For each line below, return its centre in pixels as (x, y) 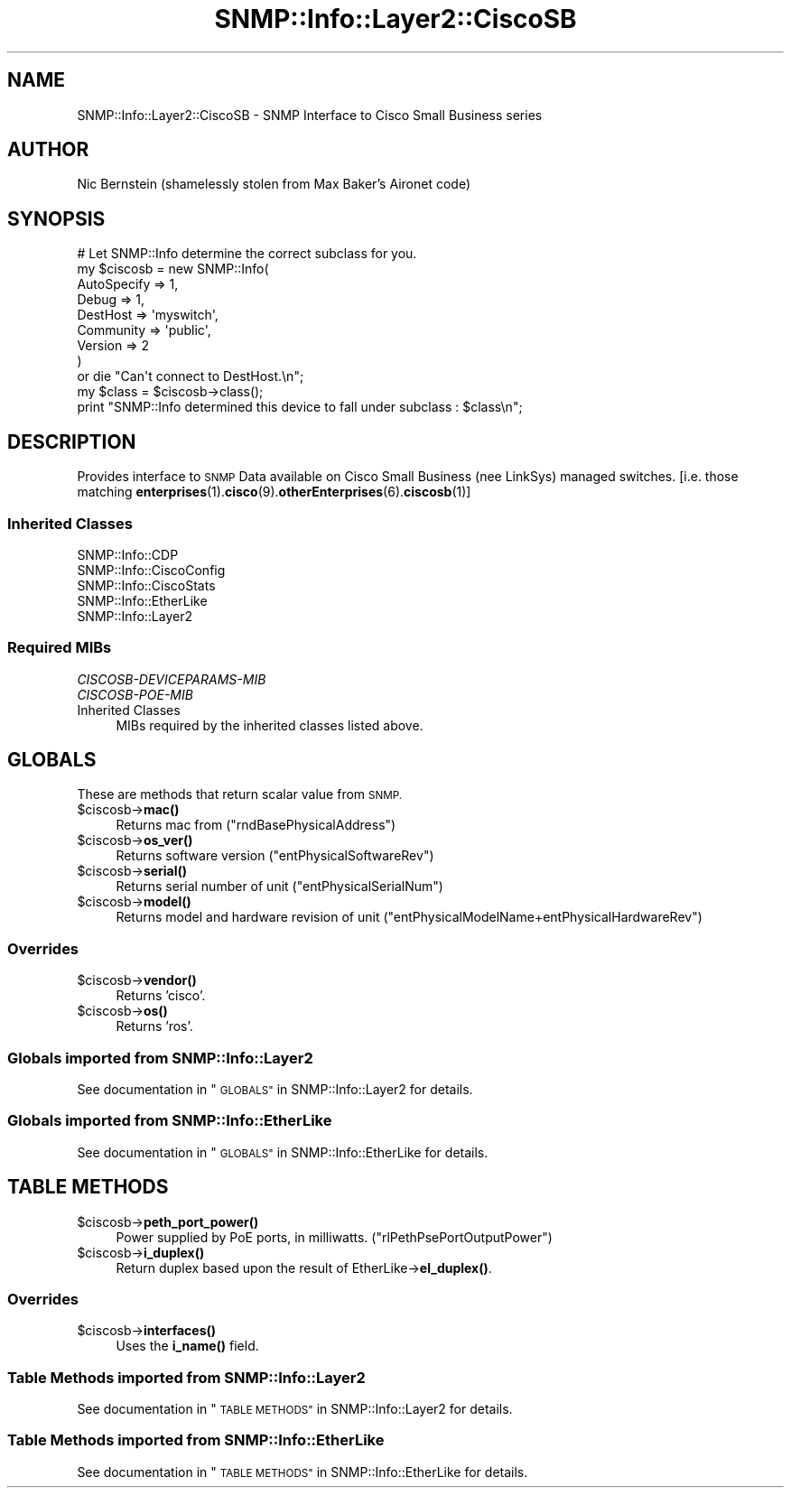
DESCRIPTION (72, 441)
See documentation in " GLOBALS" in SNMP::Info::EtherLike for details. (283, 1152)
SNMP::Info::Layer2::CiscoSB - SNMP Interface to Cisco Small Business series (310, 115)
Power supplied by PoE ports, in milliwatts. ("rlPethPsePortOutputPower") (334, 1237)
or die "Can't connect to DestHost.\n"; (191, 376)
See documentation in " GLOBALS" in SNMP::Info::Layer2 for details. (275, 1089)
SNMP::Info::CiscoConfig (151, 570)
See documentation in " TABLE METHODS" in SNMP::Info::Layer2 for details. (295, 1409)
